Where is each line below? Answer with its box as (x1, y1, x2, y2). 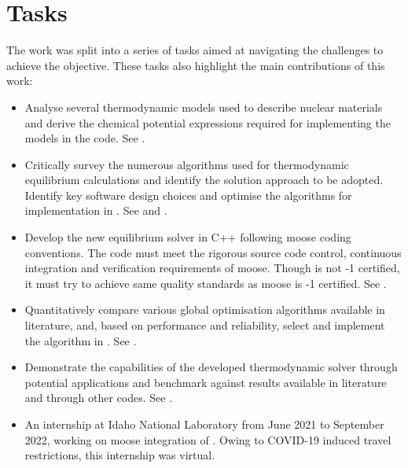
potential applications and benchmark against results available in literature (24, 374, 387, 390)
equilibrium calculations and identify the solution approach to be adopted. (24, 171, 384, 188)
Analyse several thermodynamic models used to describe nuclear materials (24, 98, 383, 115)
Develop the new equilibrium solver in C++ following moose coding (24, 229, 351, 245)
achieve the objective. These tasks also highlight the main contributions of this (6, 57, 385, 73)
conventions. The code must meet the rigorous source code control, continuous (24, 244, 402, 260)
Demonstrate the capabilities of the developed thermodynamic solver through (24, 359, 398, 375)
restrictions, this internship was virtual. (24, 447, 215, 463)
